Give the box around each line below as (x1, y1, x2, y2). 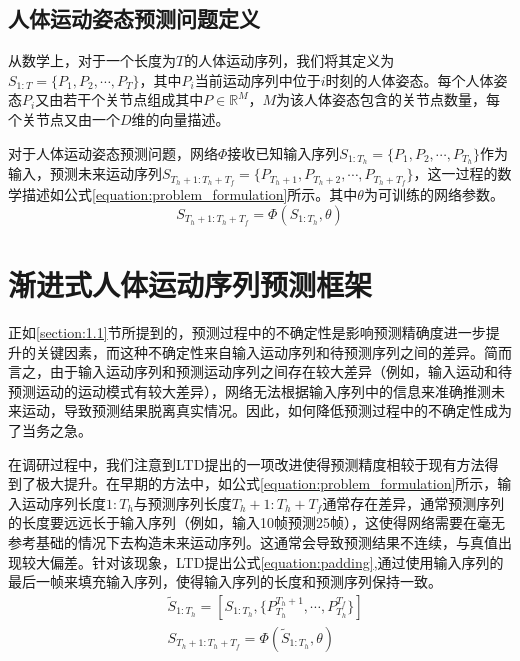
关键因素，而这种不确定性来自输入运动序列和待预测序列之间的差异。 (35, 341, 484, 362)
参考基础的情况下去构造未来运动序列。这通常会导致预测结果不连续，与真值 (8, 531, 498, 552)
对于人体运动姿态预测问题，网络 (8, 142, 218, 163)
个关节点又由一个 (8, 108, 120, 129)
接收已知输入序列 (227, 142, 340, 163)
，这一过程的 (413, 163, 498, 184)
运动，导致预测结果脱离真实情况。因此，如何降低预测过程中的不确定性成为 (21, 400, 512, 421)
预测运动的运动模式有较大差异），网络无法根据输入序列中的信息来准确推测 (8, 380, 491, 401)
